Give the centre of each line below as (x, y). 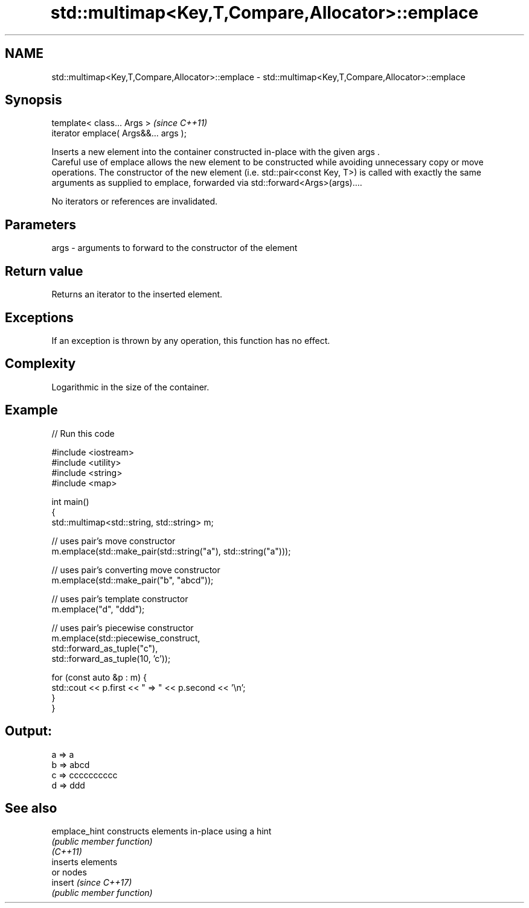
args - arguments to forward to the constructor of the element (175, 248)
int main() (70, 501)
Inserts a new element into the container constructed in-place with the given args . (216, 152)
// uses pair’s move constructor (114, 541)
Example (31, 410)
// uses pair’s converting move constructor (136, 570)
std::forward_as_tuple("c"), (105, 648)
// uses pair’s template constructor (120, 598)
